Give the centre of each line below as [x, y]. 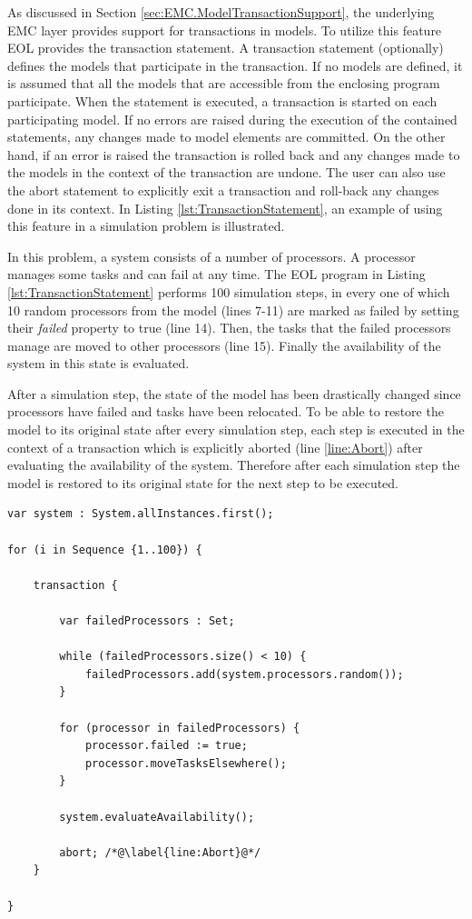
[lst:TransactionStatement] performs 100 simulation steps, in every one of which [229, 291]
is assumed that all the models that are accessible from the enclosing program [224, 83]
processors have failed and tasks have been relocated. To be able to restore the [226, 411]
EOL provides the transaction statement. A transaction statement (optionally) [226, 48]
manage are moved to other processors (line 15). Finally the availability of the [224, 345]
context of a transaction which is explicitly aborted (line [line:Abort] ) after [215, 447]
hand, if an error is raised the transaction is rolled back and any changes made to [234, 154]
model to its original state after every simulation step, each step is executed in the [236, 430]
